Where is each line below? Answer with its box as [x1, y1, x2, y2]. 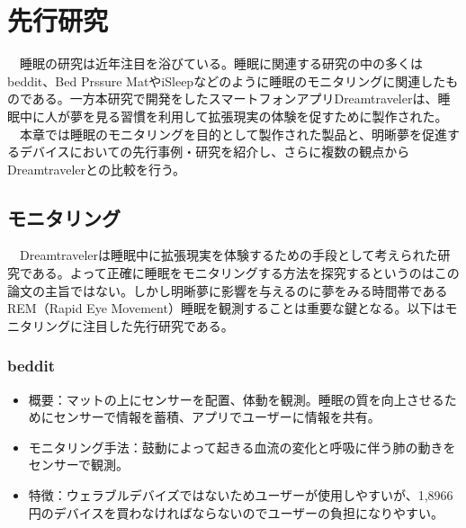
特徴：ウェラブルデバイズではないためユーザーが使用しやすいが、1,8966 [28, 486, 453, 505]
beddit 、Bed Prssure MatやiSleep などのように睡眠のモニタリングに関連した [7, 71, 446, 90]
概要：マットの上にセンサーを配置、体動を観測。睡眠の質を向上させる [28, 389, 444, 408]
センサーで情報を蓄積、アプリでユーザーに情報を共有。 [53, 407, 381, 426]
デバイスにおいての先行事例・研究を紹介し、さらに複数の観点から [19, 142, 410, 161]
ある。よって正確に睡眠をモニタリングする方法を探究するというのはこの [31, 264, 460, 282]
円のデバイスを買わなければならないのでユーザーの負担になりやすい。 [28, 503, 444, 522]
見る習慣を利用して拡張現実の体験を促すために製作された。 [94, 106, 448, 125]
